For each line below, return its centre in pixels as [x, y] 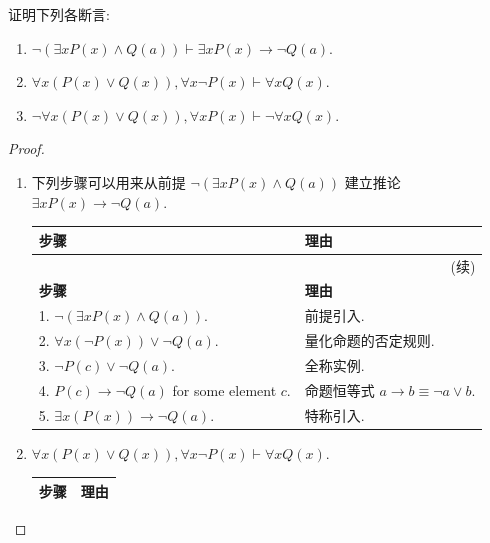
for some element [224, 389]
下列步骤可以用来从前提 [108, 181]
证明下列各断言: [59, 14]
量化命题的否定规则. [369, 340]
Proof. [26, 148]
